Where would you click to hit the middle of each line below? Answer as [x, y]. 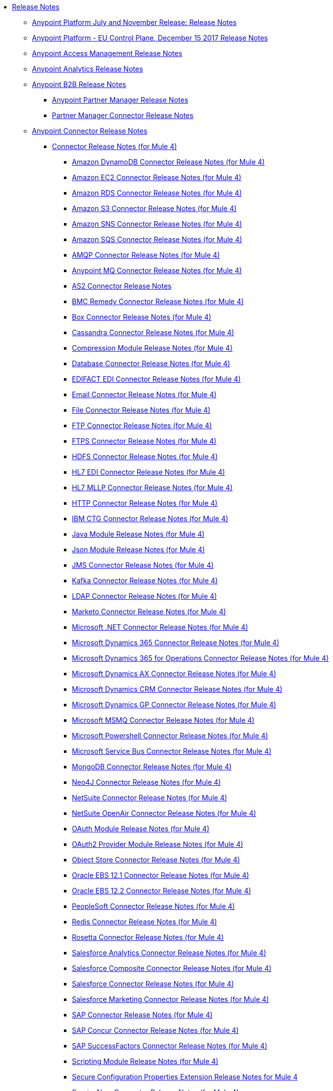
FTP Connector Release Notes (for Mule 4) [142, 425]
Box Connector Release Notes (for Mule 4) [142, 317]
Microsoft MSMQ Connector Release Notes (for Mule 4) [163, 720]
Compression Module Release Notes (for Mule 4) [152, 348]
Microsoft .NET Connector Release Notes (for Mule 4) [160, 627]
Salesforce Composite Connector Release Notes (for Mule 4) [172, 968]
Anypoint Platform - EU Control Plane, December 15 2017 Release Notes [150, 38]
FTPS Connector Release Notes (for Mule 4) [144, 441]
